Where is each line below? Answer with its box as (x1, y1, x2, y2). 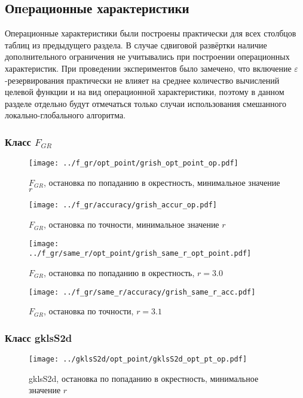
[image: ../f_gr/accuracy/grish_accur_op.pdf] (29, 201, 217, 210)
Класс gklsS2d (5, 330, 72, 345)
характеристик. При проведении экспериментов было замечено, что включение (5, 62, 292, 74)
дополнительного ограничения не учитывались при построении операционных (5, 50, 290, 63)
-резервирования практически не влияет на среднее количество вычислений (5, 74, 280, 86)
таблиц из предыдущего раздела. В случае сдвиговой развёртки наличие (5, 38, 267, 51)
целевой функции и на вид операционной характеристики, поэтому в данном (5, 85, 284, 98)
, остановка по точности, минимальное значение (43, 218, 219, 231)
